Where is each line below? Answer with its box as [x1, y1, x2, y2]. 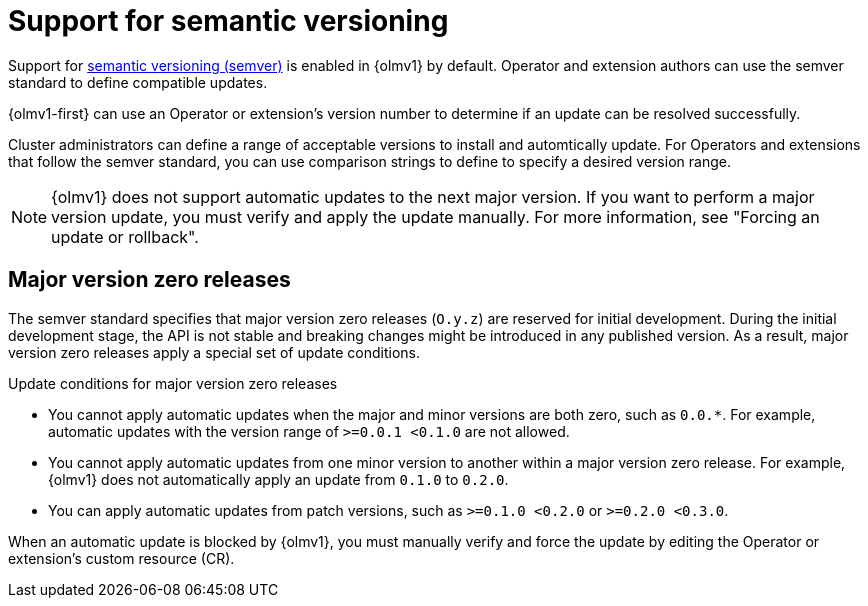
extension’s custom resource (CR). [8, 549, 235, 567]
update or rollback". [51, 226, 199, 247]
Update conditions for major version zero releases [8, 374, 338, 392]
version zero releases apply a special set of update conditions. [8, 343, 420, 361]
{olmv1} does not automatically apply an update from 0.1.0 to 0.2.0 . [48, 470, 509, 488]
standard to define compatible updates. [8, 73, 268, 91]
